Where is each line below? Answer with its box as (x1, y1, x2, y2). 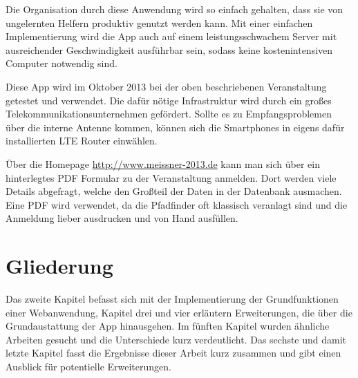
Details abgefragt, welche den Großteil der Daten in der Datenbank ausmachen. (6, 184, 342, 198)
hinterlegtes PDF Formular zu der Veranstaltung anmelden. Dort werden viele (6, 170, 337, 185)
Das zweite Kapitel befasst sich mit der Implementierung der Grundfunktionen (6, 292, 339, 306)
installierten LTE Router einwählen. (6, 133, 158, 148)
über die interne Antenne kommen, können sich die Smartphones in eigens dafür (6, 120, 345, 134)
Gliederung (6, 252, 113, 280)
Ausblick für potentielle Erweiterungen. (6, 359, 171, 373)
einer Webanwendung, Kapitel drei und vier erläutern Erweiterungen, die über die (6, 305, 352, 319)
